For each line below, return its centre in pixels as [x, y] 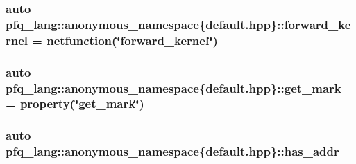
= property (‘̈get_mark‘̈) [75, 103]
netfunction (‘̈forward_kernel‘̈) [132, 40]
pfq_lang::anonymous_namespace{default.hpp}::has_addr [172, 151]
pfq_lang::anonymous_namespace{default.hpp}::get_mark [173, 88]
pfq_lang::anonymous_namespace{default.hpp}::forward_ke [178, 24]
